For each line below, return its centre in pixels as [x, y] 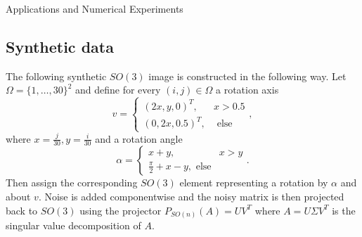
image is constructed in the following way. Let [247, 76]
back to [22, 210]
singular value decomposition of [73, 225]
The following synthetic [56, 76]
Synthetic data [60, 46]
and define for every [118, 90]
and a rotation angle [139, 138]
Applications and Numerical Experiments [95, 8]
